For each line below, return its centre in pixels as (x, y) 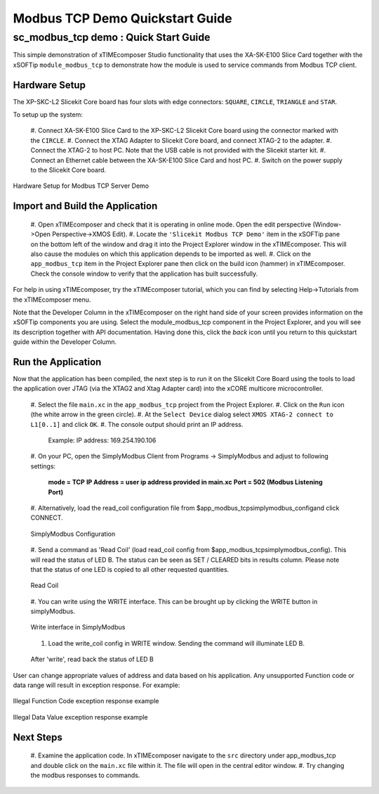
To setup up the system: (48, 115)
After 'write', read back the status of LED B (92, 659)
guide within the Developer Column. (65, 342)
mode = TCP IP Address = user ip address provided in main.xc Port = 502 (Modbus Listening (185, 482)
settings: (43, 466)
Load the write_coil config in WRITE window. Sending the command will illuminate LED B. (177, 643)
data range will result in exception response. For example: (97, 685)
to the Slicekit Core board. (68, 170)
